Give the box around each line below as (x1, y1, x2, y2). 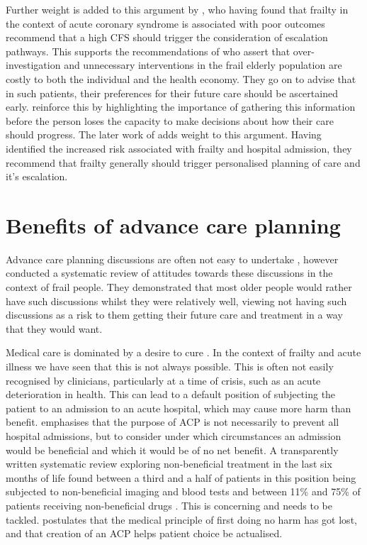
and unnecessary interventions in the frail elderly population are (64, 57, 342, 72)
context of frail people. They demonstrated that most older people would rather (6, 280, 352, 294)
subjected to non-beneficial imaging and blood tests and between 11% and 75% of (6, 484, 361, 499)
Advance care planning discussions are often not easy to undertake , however (6, 251, 339, 266)
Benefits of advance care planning (6, 210, 341, 239)
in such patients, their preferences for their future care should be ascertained (6, 85, 338, 100)
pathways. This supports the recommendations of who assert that (6, 43, 290, 58)
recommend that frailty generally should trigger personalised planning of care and (6, 155, 361, 170)
